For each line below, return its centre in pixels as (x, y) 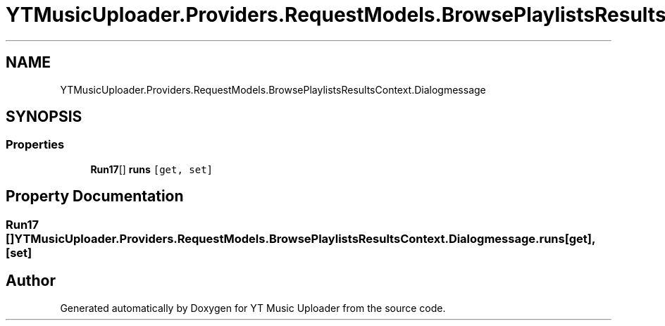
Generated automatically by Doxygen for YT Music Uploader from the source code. (253, 308)
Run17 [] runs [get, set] (152, 169)
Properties (35, 145)
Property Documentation (95, 196)
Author (31, 281)
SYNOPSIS (44, 117)
